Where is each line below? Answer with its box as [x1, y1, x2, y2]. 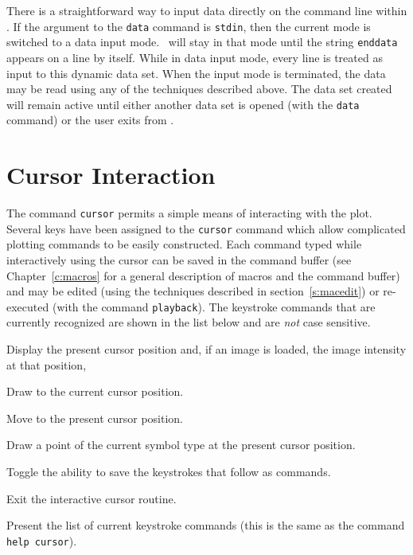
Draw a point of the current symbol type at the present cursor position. [6, 436, 356, 453]
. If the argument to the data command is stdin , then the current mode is [6, 18, 371, 34]
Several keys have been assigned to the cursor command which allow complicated [6, 220, 406, 236]
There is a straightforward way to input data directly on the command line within [6, 2, 407, 18]
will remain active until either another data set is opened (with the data [6, 96, 360, 112]
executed [6, 298, 49, 315]
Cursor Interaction [6, 158, 216, 191]
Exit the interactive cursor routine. [6, 490, 177, 506]
